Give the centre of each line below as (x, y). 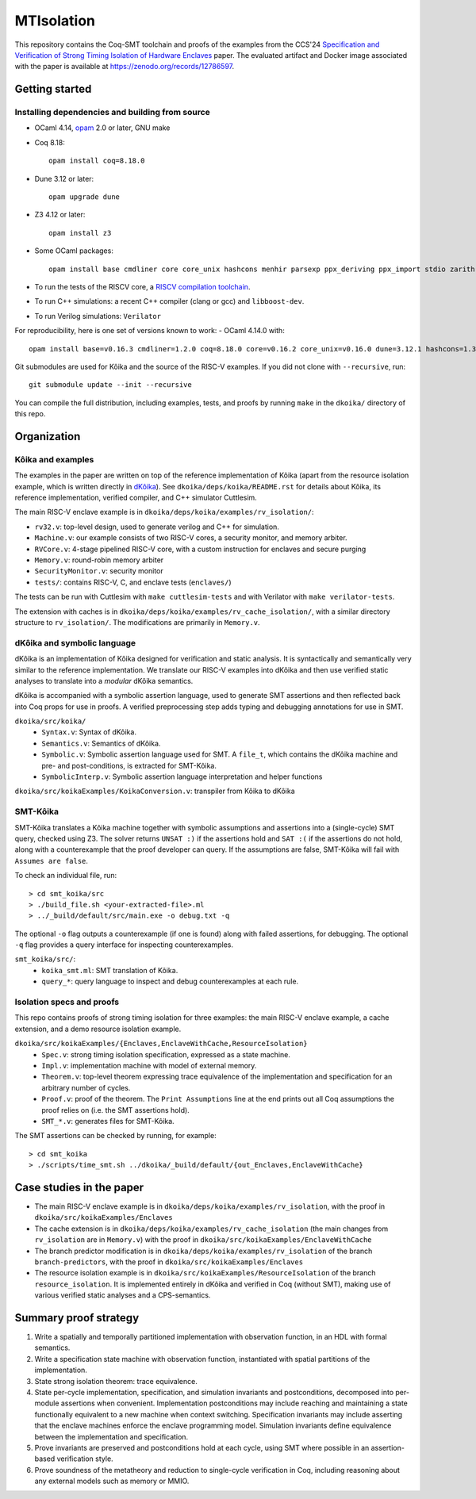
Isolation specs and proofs (67, 1002)
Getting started (53, 89)
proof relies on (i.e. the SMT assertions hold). (115, 1110)
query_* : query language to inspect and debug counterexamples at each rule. (170, 981)
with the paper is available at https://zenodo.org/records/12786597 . (125, 67)
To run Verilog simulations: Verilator (98, 316)
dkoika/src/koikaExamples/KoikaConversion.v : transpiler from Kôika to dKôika (155, 791)
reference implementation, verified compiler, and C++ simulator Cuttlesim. (136, 498)
